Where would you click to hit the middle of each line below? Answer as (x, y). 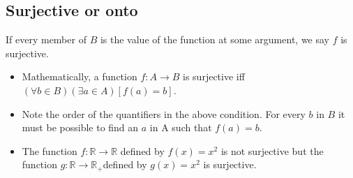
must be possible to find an (80, 127)
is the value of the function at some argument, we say (215, 39)
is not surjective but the (272, 150)
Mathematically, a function (80, 76)
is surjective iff (214, 76)
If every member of (46, 39)
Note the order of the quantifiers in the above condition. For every (164, 113)
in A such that (181, 127)
